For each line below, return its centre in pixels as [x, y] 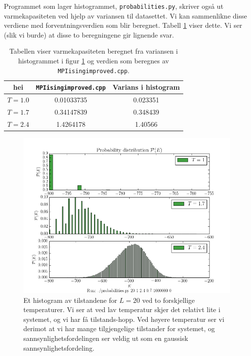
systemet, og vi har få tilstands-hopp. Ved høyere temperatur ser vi [124, 319]
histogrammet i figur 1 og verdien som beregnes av [94, 61]
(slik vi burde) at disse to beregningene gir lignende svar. [89, 34]
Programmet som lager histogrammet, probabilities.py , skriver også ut [114, 6]
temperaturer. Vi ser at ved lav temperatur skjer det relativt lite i [122, 309]
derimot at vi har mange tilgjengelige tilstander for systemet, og [119, 328]
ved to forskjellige [168, 300]
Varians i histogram [146, 87]
